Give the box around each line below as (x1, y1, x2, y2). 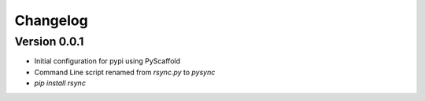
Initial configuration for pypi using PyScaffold (34, 56, 181, 66)
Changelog (14, 12, 88, 29)
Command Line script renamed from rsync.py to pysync (34, 67, 216, 77)
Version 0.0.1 (14, 34, 84, 49)
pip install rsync (34, 78, 87, 88)
